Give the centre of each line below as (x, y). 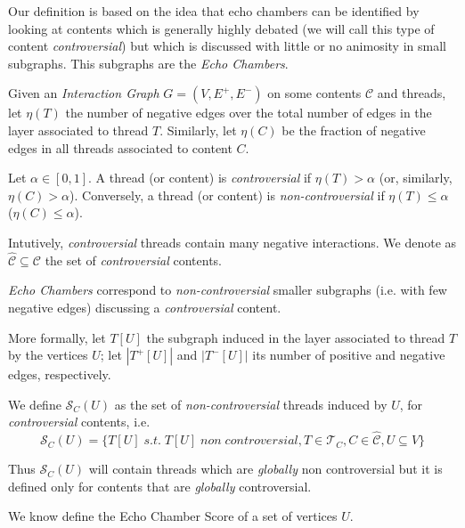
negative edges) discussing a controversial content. (145, 307)
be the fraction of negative (354, 130)
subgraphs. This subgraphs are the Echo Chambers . (148, 63)
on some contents (314, 93)
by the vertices (48, 355)
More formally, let (57, 337)
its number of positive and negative (349, 355)
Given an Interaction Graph (84, 93)
